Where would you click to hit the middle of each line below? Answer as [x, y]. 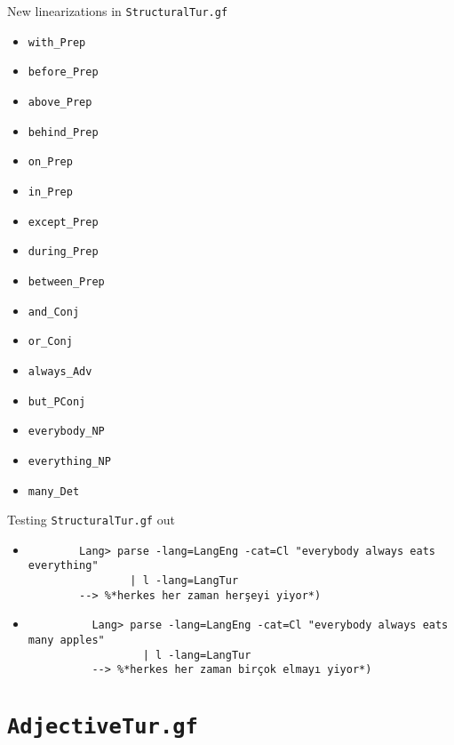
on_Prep [50, 162]
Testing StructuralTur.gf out [91, 520]
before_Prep [63, 72]
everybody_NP [66, 432]
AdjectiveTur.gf [103, 727]
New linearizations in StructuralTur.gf [118, 11]
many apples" [66, 641]
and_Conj [54, 312]
